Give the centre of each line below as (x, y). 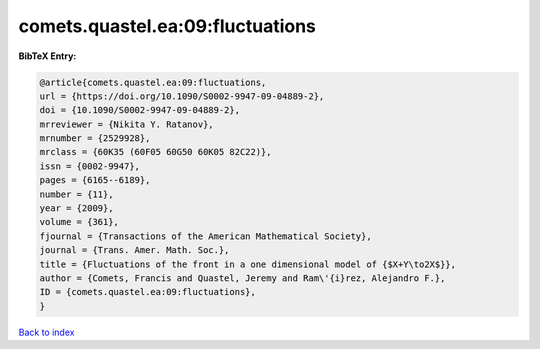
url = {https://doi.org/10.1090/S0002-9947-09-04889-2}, (182, 96)
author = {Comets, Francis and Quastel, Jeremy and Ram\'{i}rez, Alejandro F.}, (242, 278)
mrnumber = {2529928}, (95, 138)
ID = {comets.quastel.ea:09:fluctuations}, (148, 292)
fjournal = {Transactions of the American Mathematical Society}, (205, 236)
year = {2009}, (76, 208)
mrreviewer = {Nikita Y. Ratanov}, (126, 124)
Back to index (46, 332)
